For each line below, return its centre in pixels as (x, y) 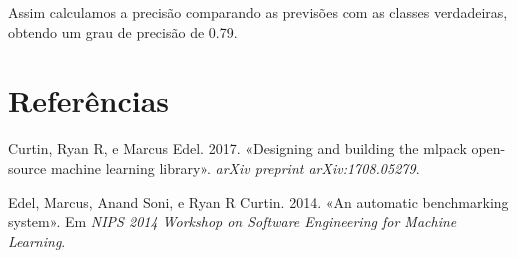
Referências (89, 100)
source (27, 167)
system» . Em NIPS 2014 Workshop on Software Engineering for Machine (232, 221)
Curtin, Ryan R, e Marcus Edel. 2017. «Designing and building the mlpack (237, 148)
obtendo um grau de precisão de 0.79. (123, 31)
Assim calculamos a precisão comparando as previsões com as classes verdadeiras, (258, 12)
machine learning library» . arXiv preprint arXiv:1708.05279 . (235, 167)
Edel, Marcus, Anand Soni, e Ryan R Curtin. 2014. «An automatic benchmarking (258, 201)
